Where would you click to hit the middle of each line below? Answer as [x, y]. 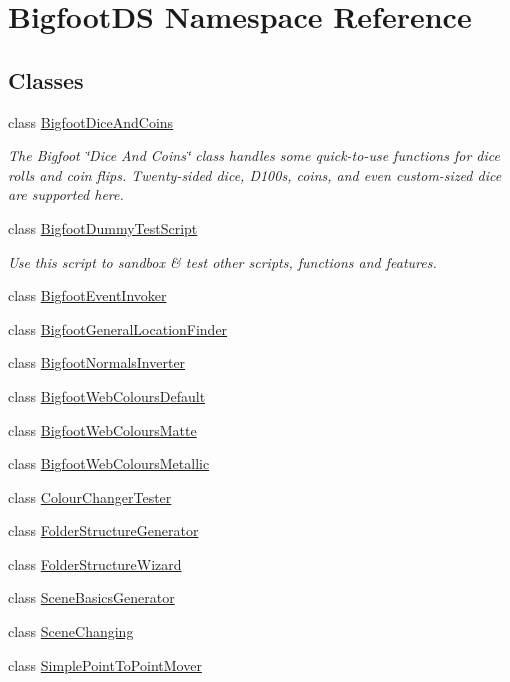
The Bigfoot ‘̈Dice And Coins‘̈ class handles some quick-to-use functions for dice [254, 155]
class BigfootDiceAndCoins [91, 121]
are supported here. [66, 194]
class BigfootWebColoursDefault [107, 395]
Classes [46, 79]
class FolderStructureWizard [95, 563]
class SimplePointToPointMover [105, 664]
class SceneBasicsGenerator [91, 597]
